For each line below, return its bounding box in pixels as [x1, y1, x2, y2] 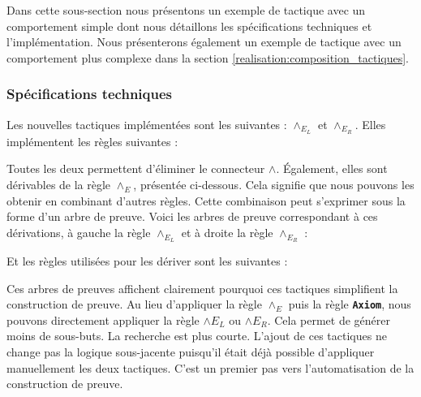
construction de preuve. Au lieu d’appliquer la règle [6, 296, 262, 313]
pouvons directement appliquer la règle [6, 311, 200, 328]
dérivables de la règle [6, 175, 111, 192]
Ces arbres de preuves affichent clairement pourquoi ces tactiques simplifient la [6, 279, 398, 296]
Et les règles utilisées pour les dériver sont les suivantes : [6, 252, 288, 269]
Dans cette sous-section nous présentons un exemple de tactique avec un [6, 2, 366, 18]
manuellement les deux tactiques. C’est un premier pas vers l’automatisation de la [6, 359, 415, 376]
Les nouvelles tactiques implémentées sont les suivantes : [6, 115, 287, 132]
